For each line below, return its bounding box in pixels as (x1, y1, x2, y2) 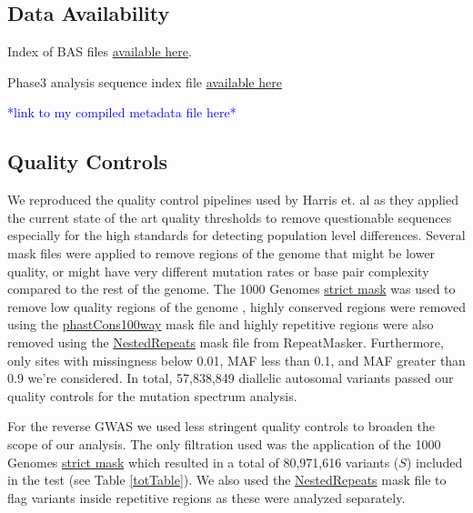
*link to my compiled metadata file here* (7, 103, 236, 122)
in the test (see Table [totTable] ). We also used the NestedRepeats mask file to (7, 470, 447, 489)
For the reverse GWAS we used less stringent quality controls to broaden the (7, 417, 435, 436)
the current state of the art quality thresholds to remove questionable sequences (7, 207, 452, 226)
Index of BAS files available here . (7, 42, 192, 61)
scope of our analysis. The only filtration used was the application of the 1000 (7, 434, 441, 453)
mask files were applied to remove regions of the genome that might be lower (7, 243, 436, 262)
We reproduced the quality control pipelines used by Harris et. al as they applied (7, 190, 458, 209)
